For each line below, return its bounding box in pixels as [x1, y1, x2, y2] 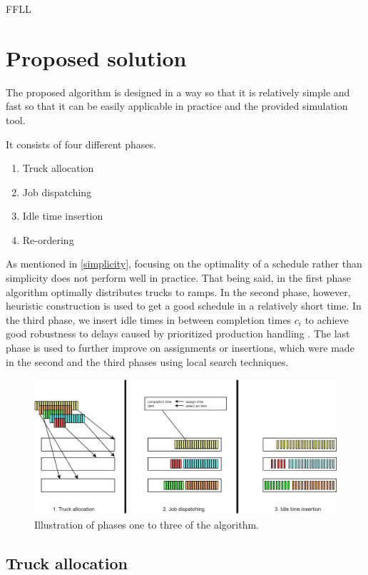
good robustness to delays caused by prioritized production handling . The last [6, 326, 350, 341]
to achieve [305, 312, 349, 327]
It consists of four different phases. [6, 136, 156, 151]
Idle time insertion [22, 208, 103, 223]
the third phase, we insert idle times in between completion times [6, 312, 292, 327]
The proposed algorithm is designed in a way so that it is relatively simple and [6, 84, 350, 99]
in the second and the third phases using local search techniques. [6, 354, 289, 369]
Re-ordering [22, 232, 74, 247]
